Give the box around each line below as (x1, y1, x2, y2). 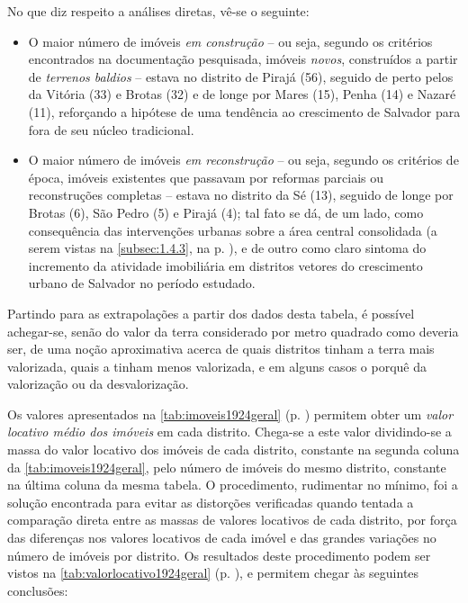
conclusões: (7, 580, 68, 599)
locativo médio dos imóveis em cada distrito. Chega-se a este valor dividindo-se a (7, 422, 452, 441)
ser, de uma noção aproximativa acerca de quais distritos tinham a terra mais (7, 339, 435, 358)
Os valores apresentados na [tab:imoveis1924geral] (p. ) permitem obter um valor (7, 404, 454, 423)
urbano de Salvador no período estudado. (28, 274, 256, 292)
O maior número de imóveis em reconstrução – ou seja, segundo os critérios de (28, 150, 459, 169)
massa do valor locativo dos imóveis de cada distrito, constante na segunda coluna (7, 440, 460, 459)
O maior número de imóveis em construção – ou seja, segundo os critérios (28, 31, 433, 50)
